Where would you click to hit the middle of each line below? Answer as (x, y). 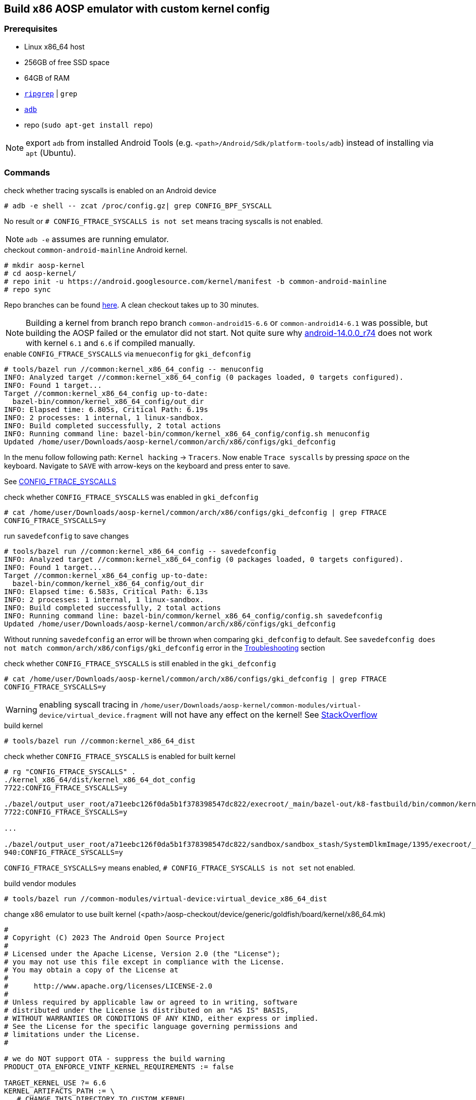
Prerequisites (31, 29)
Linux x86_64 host (54, 46)
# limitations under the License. (72, 1034)
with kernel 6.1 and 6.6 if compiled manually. (110, 343)
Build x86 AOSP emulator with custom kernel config (137, 9)
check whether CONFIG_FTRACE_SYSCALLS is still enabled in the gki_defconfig (140, 663)
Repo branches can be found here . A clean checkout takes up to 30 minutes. (132, 305)
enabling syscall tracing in (88, 704)
